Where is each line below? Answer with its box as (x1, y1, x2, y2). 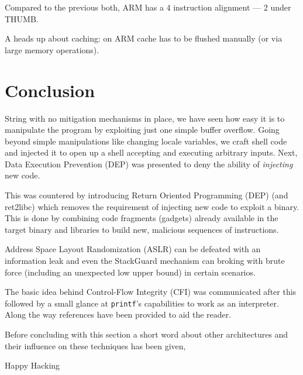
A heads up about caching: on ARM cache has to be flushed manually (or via (5, 32, 283, 44)
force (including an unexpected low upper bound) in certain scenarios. (5, 266, 256, 278)
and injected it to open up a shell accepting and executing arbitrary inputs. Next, (5, 146, 298, 159)
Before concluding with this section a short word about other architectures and (5, 328, 288, 340)
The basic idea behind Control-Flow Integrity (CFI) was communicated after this (5, 285, 297, 298)
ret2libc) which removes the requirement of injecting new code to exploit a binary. (5, 200, 299, 212)
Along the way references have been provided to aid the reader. (5, 308, 232, 321)
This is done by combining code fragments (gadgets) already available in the (5, 212, 278, 224)
